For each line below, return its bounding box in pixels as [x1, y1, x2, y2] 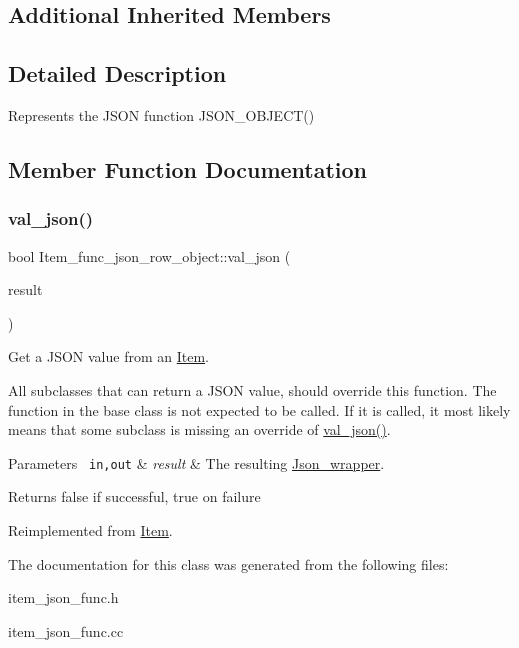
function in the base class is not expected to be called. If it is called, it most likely [8, 399, 511, 420]
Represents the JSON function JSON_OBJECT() [8, 104, 315, 125]
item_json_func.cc [8, 620, 124, 641]
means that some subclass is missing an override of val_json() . [8, 419, 391, 440]
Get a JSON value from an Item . [8, 346, 210, 367]
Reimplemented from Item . [8, 519, 173, 540]
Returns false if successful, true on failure [8, 486, 261, 507]
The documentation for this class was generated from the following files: [8, 553, 449, 574]
